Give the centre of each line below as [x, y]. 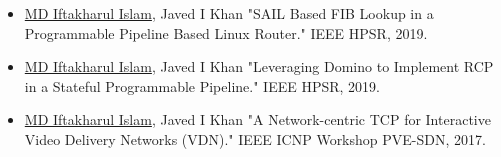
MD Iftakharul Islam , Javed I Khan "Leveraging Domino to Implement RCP [259, 66]
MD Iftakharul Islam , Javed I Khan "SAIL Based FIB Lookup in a [229, 13]
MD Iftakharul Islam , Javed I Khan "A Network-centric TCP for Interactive [257, 119]
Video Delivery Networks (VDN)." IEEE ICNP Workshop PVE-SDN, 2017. [255, 138]
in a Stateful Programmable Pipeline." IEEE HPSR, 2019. [202, 85]
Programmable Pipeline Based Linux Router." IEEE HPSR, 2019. [226, 32]
